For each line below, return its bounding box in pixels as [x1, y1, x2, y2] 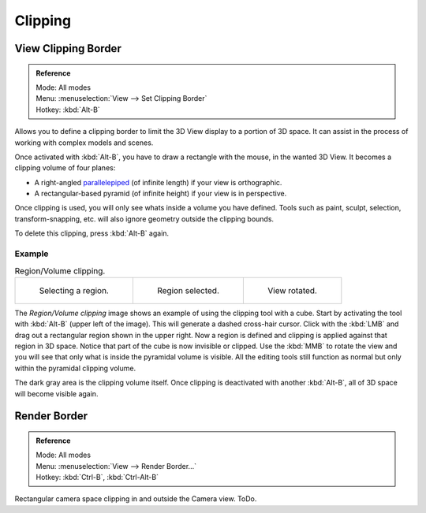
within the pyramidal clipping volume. [14, 363, 136, 373]
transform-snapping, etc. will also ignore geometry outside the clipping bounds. [14, 214, 275, 224]
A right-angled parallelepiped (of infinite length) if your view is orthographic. [34, 177, 282, 187]
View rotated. [267, 284, 317, 296]
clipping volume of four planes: [14, 163, 116, 173]
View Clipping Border [14, 42, 121, 55]
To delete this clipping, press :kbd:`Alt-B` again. [14, 229, 170, 238]
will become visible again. [14, 388, 99, 398]
